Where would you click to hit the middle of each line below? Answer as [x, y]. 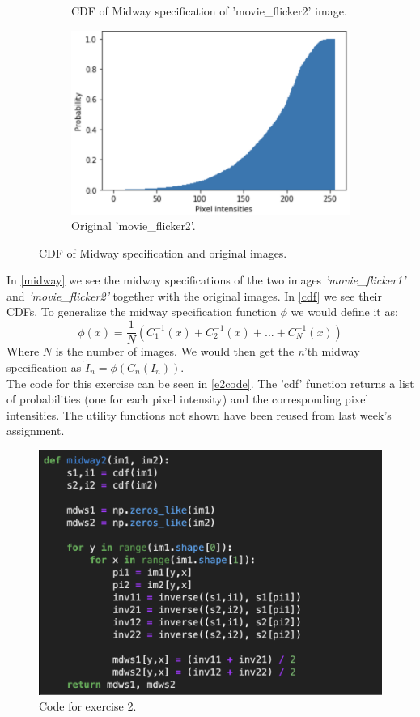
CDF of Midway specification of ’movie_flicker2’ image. [209, 11]
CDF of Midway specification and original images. [163, 252]
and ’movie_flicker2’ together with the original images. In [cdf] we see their [194, 295]
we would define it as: [344, 312]
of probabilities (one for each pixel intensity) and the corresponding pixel [188, 399]
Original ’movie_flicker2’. [134, 226]
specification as [44, 367]
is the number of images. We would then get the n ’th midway [208, 351]
